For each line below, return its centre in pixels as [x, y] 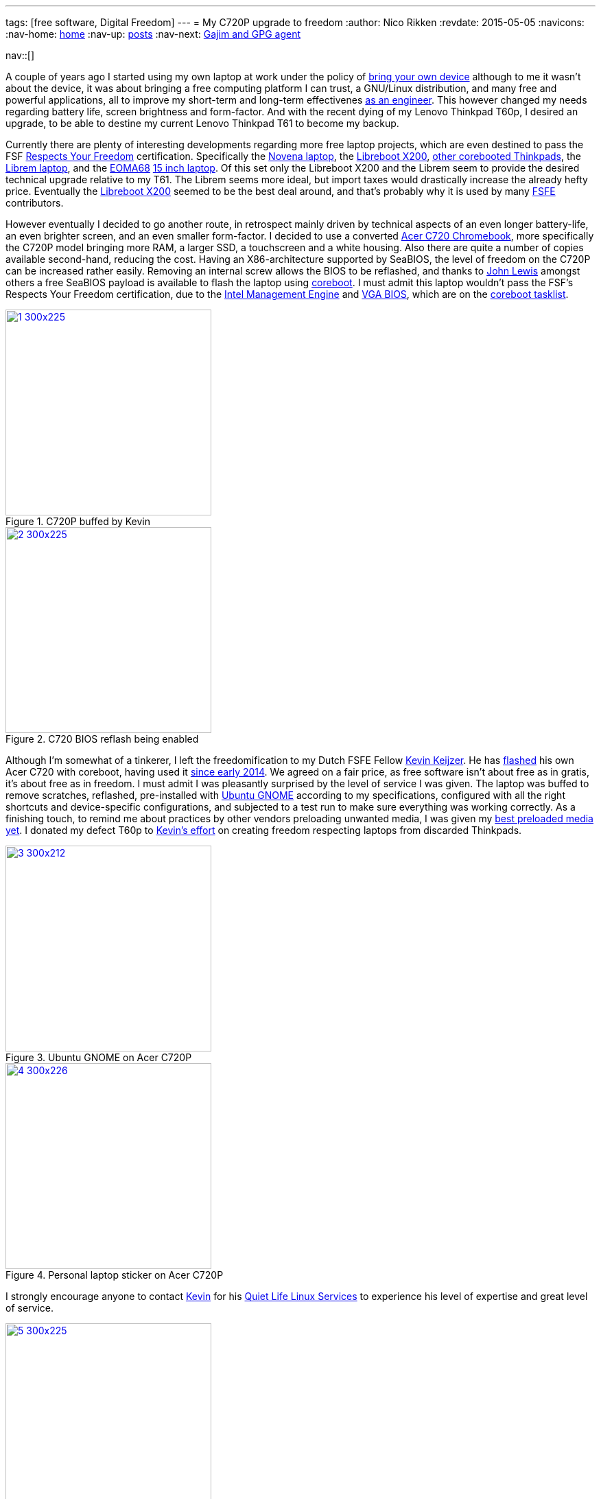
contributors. [35, 203]
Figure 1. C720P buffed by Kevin [78, 521]
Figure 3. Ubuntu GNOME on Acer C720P [99, 1057]
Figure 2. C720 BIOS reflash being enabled [102, 739]
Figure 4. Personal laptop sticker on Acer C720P [115, 1275]
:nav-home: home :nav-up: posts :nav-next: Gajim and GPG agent [153, 34]
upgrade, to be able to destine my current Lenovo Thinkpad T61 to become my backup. [202, 123]
